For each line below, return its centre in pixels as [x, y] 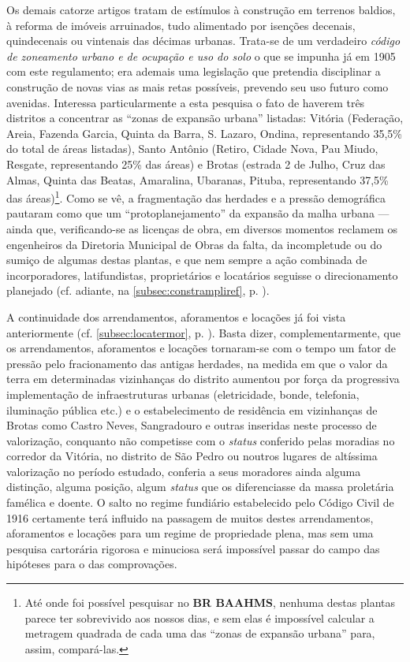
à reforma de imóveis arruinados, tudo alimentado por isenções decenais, [181, 25]
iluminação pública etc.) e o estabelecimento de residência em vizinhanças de [192, 409]
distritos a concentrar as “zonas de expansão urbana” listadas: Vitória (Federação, [205, 118]
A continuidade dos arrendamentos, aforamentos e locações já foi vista [176, 316]
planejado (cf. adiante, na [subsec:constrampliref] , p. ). [138, 290]
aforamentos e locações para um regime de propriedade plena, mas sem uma [190, 533]
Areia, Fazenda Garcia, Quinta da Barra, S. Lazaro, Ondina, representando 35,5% [204, 133]
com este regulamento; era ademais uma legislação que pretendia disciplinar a [194, 71]
